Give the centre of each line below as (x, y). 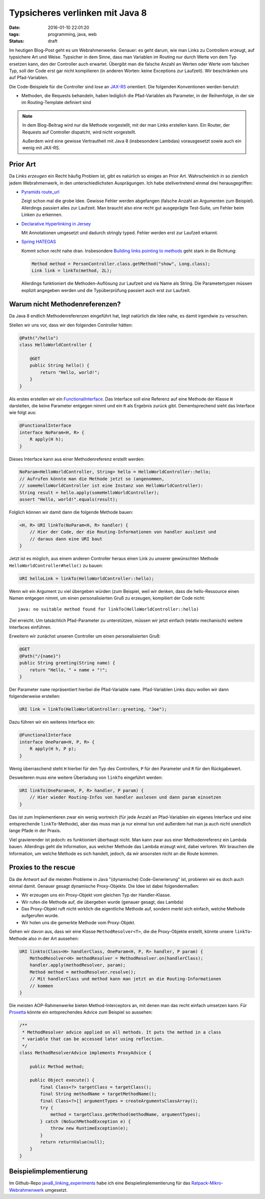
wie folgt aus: (23, 413)
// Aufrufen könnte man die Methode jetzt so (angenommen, (92, 479)
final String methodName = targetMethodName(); (98, 1094)
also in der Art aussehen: (53, 938)
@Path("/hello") (39, 338)
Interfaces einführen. (30, 627)
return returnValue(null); (72, 1142)
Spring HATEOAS (39, 242)
